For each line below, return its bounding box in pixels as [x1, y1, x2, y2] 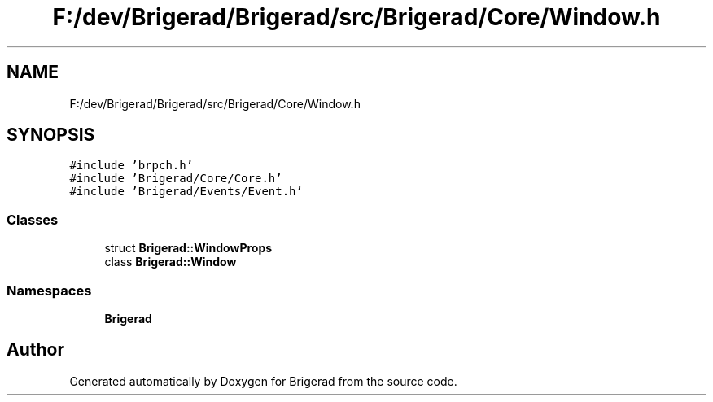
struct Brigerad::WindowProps [104, 241, 273, 256]
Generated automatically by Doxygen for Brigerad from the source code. [69, 374, 457, 388]
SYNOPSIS [7, 125, 95, 146]
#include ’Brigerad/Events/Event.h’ [69, 185, 303, 199]
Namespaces [7, 282, 92, 299]
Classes [7, 211, 59, 228]
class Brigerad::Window [104, 255, 237, 269]
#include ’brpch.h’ [69, 159, 194, 173]
